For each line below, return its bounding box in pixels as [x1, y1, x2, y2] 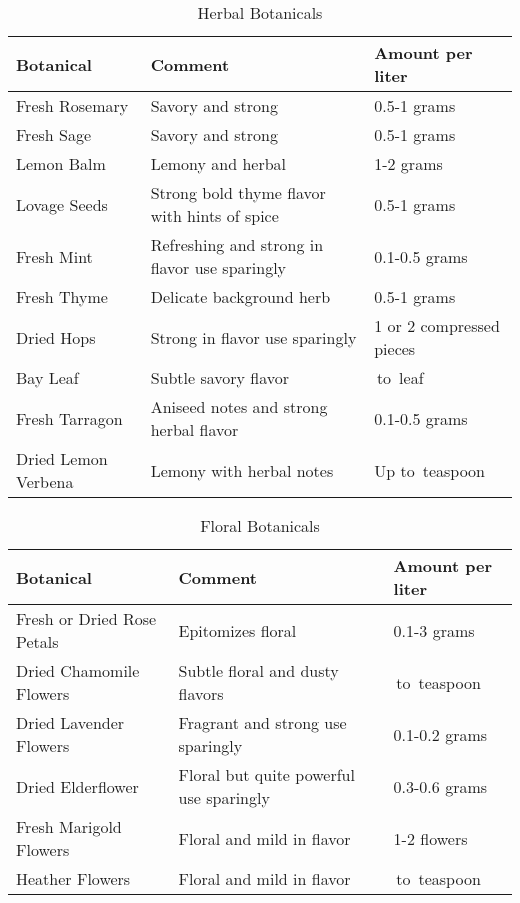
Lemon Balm [16, 152, 106, 175]
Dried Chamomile [16, 659, 140, 682]
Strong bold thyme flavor [150, 181, 326, 204]
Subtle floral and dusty [178, 659, 339, 682]
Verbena [16, 470, 74, 493]
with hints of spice [150, 204, 279, 227]
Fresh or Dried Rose [16, 607, 157, 630]
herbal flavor [150, 418, 239, 441]
